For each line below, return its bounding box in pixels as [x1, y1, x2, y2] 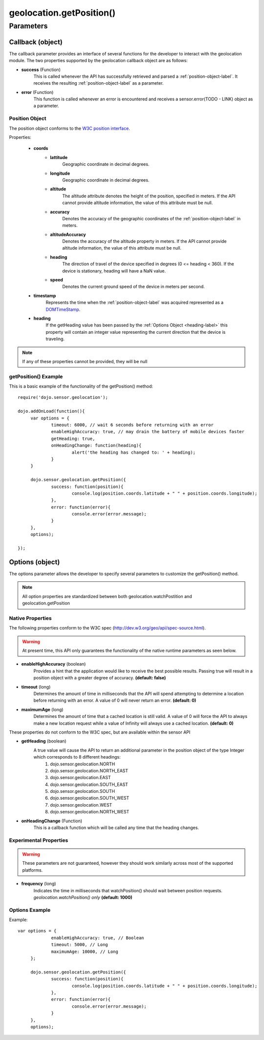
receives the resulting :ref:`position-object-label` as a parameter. [33, 80, 164, 86]
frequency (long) [21, 881, 56, 887]
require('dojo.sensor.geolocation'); [18, 394, 109, 400]
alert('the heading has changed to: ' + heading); [71, 449, 196, 455]
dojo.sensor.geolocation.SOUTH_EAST [50, 781, 128, 787]
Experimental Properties [9, 837, 68, 844]
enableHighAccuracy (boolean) [21, 661, 86, 667]
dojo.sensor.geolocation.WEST [50, 802, 112, 808]
